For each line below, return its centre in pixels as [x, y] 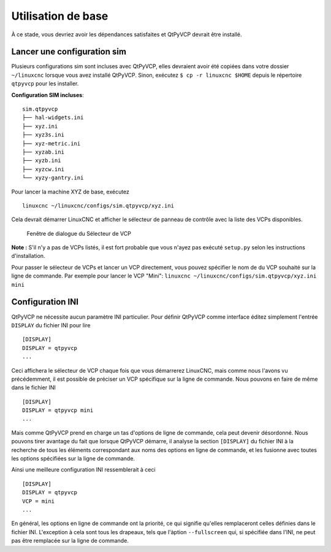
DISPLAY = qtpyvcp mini [58, 410]
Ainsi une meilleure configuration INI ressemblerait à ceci [83, 470]
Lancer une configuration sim [69, 52]
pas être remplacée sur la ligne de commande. [70, 541]
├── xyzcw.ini [43, 169]
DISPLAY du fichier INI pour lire [51, 325]
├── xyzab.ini [43, 152]
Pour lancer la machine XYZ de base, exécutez [70, 192]
